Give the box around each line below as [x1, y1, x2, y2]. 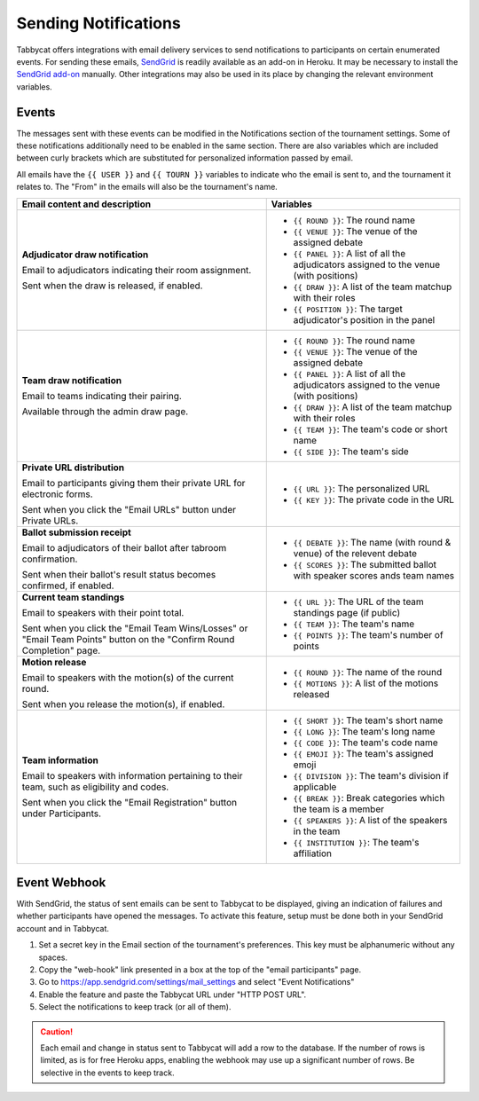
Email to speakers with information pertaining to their [21, 769, 243, 782]
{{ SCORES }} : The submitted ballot [293, 558, 437, 570]
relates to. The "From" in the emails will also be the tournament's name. [16, 182, 279, 193]
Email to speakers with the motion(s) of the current [21, 671, 234, 683]
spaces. [38, 952, 68, 963]
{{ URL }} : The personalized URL [293, 482, 430, 494]
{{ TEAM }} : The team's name [293, 617, 415, 630]
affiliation [293, 847, 333, 860]
